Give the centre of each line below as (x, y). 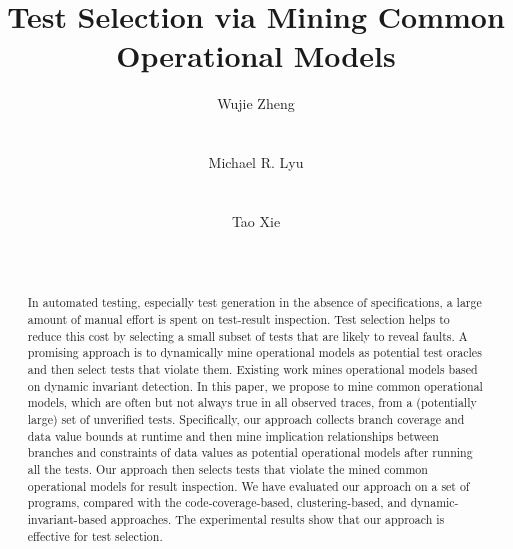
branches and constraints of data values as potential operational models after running (250, 452)
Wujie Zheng (256, 103)
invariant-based (67, 518)
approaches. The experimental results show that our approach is (277, 518)
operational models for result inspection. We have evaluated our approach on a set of (248, 485)
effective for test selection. (95, 535)
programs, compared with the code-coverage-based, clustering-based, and (217, 502)
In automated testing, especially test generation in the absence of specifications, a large (254, 302)
